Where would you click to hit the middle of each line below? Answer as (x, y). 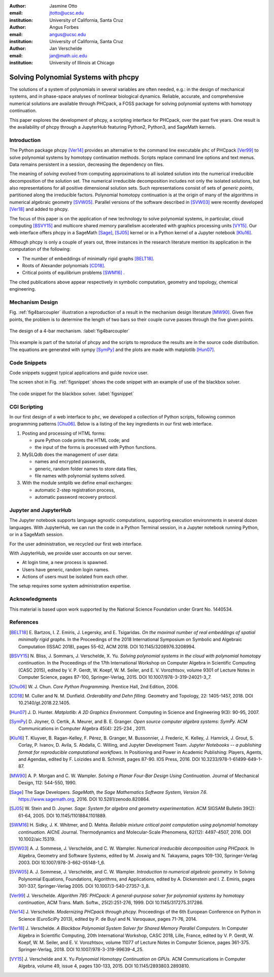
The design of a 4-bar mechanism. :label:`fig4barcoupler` (70, 331)
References (24, 622)
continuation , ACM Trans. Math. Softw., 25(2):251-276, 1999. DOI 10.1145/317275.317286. (111, 902)
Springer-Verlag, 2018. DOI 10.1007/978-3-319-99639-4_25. (81, 950)
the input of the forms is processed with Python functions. (96, 447)
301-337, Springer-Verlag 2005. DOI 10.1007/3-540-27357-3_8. (84, 886)
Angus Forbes (64, 27)
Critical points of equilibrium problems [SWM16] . (73, 273)
